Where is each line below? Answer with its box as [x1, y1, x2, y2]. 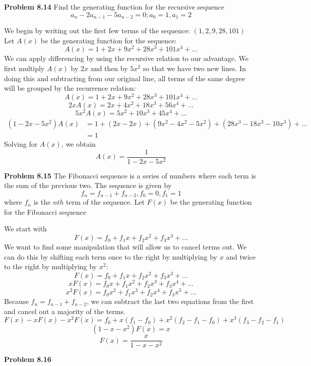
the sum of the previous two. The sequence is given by [4, 180, 172, 191]
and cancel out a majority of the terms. [4, 306, 126, 316]
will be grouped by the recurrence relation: [4, 83, 136, 93]
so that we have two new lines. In [143, 63, 246, 73]
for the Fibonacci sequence [4, 206, 86, 217]
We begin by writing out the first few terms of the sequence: [4, 25, 190, 36]
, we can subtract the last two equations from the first [86, 296, 254, 307]
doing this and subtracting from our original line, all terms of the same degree [4, 73, 245, 83]
